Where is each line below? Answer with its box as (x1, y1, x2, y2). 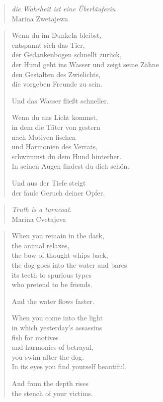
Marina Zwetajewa (11, 13, 69, 23)
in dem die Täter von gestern (11, 121, 100, 132)
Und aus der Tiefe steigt (11, 177, 86, 188)
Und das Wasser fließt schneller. (11, 95, 109, 105)
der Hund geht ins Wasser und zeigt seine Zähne (11, 59, 159, 69)
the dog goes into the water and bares (11, 260, 127, 270)
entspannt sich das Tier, (11, 39, 85, 50)
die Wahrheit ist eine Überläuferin (11, 3, 116, 13)
